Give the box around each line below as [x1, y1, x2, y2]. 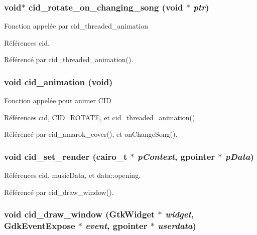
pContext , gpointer [137, 150, 215, 162]
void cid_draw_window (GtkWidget [4, 208, 155, 220]
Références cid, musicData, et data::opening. [4, 170, 141, 180]
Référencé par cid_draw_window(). [4, 186, 114, 197]
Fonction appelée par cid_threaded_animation [4, 21, 148, 31]
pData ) [225, 150, 254, 162]
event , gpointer [85, 219, 148, 232]
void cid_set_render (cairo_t [4, 150, 127, 162]
